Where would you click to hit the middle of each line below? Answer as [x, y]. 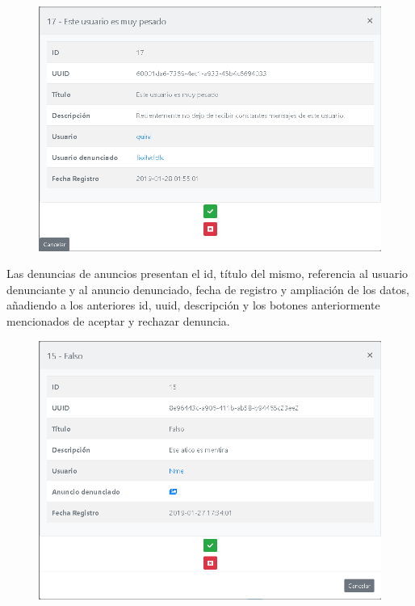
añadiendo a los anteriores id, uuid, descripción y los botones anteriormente [193, 305]
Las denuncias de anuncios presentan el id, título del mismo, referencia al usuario [207, 274]
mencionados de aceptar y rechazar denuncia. [118, 321]
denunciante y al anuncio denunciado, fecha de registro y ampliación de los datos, [208, 289]
